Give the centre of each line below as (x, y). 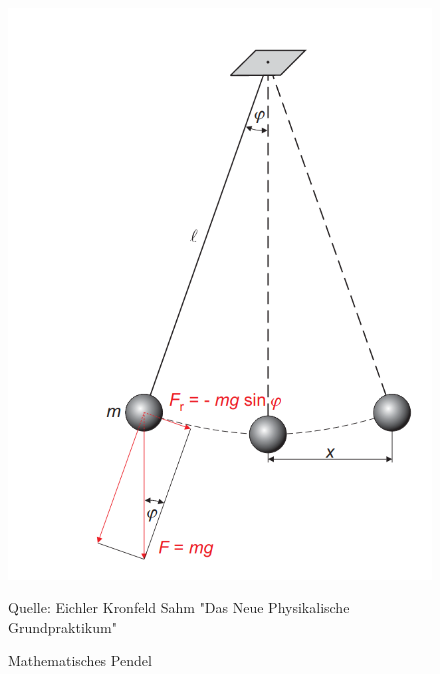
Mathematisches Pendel (80, 660)
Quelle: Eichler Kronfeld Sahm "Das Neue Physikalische (179, 607)
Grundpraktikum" (62, 626)
